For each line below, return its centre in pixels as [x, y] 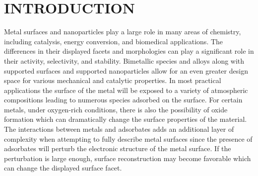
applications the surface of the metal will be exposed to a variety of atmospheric [126, 90]
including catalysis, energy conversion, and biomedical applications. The [114, 41]
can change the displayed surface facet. [63, 168]
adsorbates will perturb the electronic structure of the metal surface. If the [118, 148]
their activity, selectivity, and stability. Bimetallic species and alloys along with [124, 60]
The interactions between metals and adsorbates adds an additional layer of [119, 129]
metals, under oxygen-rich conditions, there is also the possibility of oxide [116, 109]
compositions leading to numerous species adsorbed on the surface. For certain [123, 100]
